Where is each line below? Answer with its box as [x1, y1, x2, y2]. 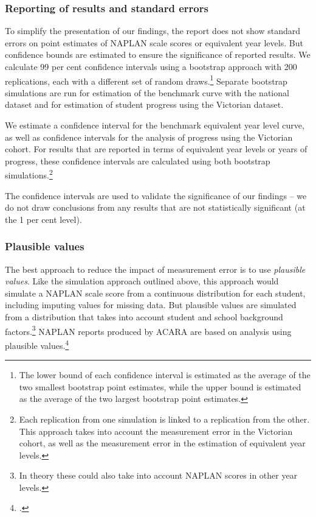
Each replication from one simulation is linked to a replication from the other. [19, 412, 310, 425]
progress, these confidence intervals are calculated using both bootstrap [5, 154, 270, 167]
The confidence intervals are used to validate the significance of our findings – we [5, 189, 307, 202]
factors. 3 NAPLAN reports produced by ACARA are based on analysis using [5, 323, 292, 337]
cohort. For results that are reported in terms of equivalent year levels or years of [5, 142, 307, 155]
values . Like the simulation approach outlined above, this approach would [5, 275, 279, 287]
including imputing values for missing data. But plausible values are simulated [5, 298, 297, 311]
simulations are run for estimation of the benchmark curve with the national [5, 86, 289, 99]
